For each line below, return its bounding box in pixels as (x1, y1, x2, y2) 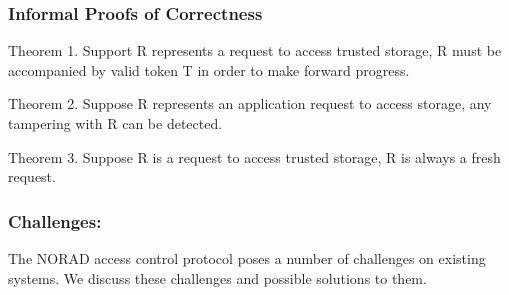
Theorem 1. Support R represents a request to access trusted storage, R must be (8, 40, 502, 61)
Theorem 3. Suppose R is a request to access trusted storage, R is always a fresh (8, 146, 501, 167)
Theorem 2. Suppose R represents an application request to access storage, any (8, 93, 492, 114)
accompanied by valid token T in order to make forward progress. (8, 59, 410, 80)
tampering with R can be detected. (8, 113, 223, 133)
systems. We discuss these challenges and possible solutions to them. (8, 267, 427, 288)
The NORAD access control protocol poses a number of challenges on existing (8, 248, 486, 268)
